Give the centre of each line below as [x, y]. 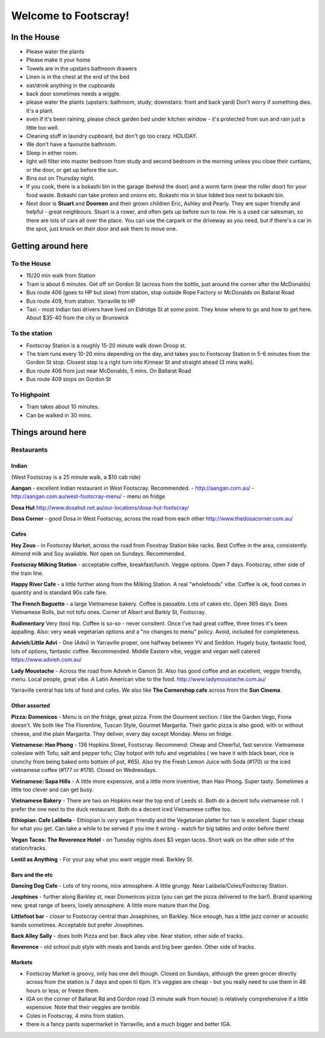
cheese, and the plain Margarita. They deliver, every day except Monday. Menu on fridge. [122, 733]
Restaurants [29, 450]
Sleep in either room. [52, 153]
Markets [22, 963]
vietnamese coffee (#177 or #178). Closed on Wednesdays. [84, 770]
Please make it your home [58, 60]
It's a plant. [40, 110]
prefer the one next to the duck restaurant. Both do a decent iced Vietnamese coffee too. [121, 809]
